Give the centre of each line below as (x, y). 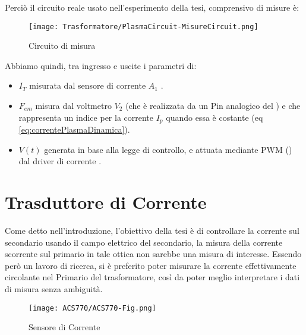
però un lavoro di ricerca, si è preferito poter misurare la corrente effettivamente (151, 265)
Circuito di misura (62, 46)
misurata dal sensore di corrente (88, 85)
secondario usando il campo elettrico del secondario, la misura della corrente (144, 242)
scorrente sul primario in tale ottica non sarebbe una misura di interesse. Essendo (153, 254)
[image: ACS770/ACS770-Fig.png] (92, 308)
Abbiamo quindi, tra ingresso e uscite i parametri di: (101, 65)
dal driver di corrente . (60, 161)
